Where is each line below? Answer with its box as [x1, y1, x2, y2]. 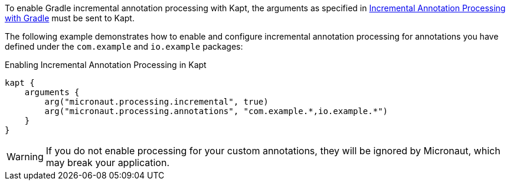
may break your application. [45, 157, 170, 168]
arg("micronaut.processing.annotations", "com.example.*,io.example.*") [44, 106, 388, 116]
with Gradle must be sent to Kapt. [5, 13, 135, 23]
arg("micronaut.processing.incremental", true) [44, 97, 269, 106]
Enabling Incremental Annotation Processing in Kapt [5, 60, 207, 70]
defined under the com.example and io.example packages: [5, 41, 243, 51]
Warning [6, 151, 44, 163]
